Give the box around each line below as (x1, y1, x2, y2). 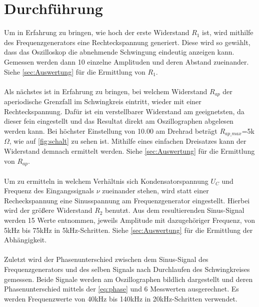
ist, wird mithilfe (202, 27, 253, 38)
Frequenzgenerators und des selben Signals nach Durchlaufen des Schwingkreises (4, 263, 250, 274)
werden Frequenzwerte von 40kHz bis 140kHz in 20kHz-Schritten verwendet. (4, 293, 237, 303)
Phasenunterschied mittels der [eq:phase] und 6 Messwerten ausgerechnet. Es (4, 283, 239, 294)
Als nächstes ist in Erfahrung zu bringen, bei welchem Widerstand (4, 86, 207, 96)
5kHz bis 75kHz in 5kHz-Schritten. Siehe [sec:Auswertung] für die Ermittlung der (4, 224, 253, 235)
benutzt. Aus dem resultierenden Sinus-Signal (105, 205, 244, 215)
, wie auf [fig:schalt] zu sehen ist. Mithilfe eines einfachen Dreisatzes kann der (9, 136, 246, 146)
